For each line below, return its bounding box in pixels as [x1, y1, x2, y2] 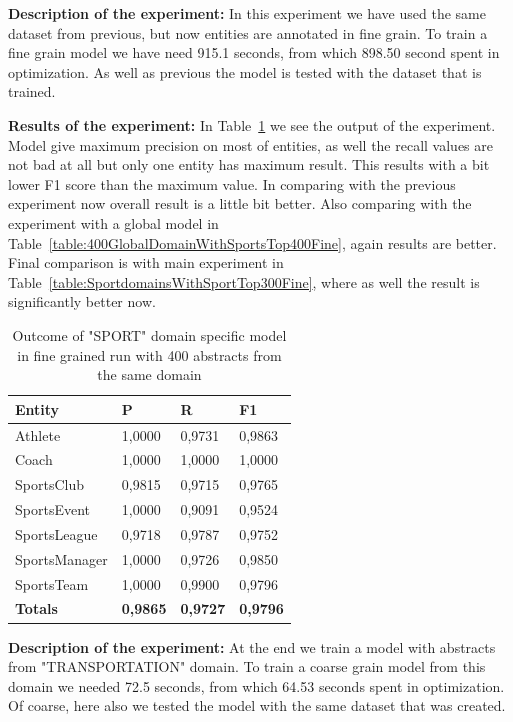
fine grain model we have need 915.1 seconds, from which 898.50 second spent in [8, 42, 500, 63]
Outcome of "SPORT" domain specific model [12, 324, 287, 345]
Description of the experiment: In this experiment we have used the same [8, 3, 486, 23]
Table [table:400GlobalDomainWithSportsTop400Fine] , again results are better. [8, 232, 497, 253]
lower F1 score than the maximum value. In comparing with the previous [8, 173, 456, 194]
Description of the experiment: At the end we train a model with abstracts [8, 636, 496, 657]
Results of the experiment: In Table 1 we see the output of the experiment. [8, 114, 496, 135]
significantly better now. [8, 291, 156, 312]
